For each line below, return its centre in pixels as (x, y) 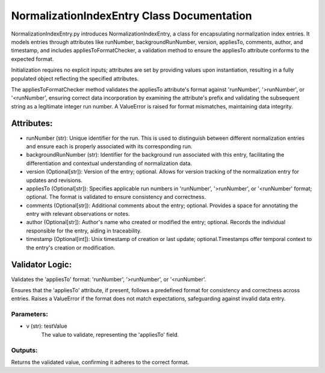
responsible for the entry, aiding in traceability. (84, 230)
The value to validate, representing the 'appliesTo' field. (110, 334)
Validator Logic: (42, 265)
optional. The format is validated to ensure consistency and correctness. (116, 197)
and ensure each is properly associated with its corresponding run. (109, 146)
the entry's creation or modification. (71, 248)
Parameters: (29, 315)
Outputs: (24, 350)
